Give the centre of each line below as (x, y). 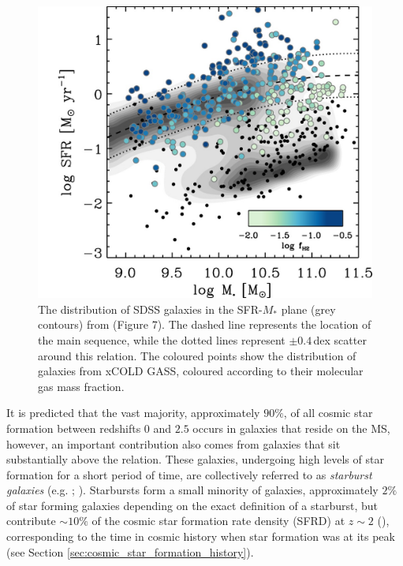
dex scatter (340, 339)
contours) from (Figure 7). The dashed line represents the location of (205, 324)
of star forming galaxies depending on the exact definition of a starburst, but (192, 505)
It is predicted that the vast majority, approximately (133, 413)
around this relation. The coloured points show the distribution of (197, 355)
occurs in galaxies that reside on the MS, (291, 428)
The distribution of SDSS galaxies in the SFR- (150, 309)
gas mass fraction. (81, 386)
